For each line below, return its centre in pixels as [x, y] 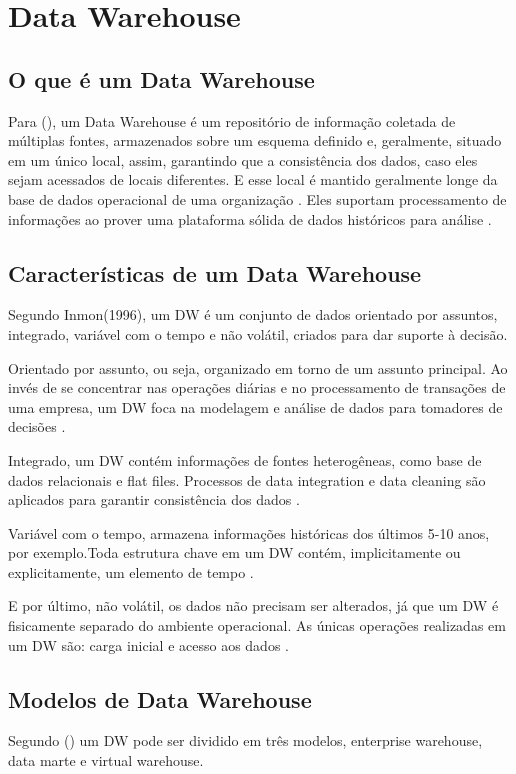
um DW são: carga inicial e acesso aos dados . [148, 644]
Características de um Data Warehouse [215, 272]
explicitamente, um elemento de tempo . [131, 571]
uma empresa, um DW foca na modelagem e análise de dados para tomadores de [255, 406]
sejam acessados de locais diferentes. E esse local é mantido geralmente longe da [253, 179]
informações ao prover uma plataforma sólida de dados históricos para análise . [250, 218]
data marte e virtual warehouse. [106, 760]
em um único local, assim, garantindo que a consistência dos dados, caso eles [243, 159]
